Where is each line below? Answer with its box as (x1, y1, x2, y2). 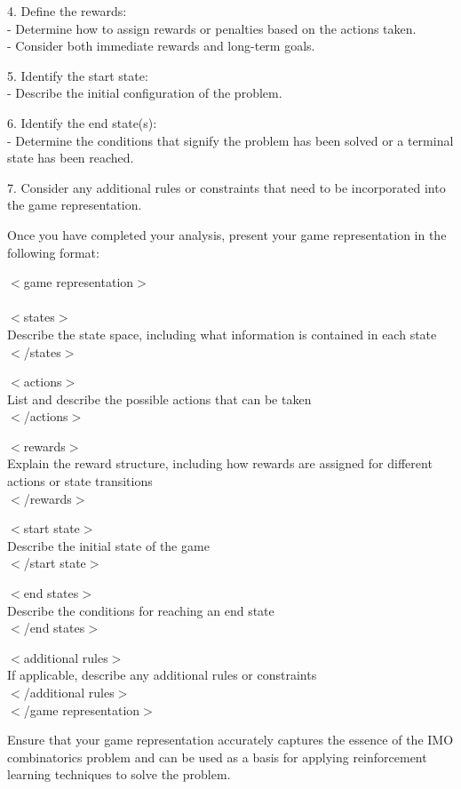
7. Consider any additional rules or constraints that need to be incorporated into (7, 178, 446, 196)
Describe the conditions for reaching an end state (7, 601, 274, 619)
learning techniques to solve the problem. (7, 765, 231, 784)
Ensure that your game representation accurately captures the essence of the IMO (7, 730, 454, 749)
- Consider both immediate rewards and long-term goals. (7, 36, 315, 55)
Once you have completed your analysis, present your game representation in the (7, 225, 447, 243)
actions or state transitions (7, 472, 153, 490)
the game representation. (7, 195, 142, 214)
